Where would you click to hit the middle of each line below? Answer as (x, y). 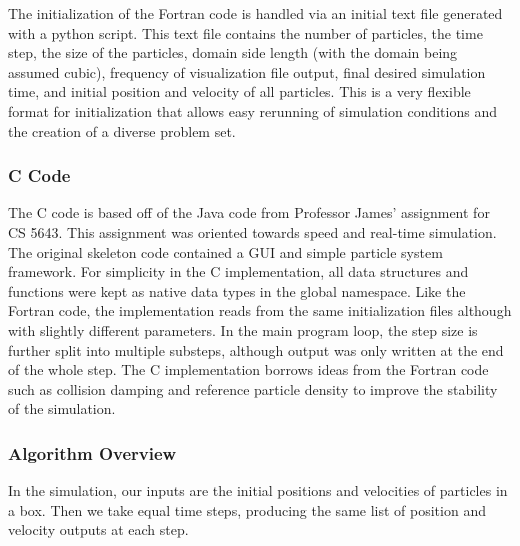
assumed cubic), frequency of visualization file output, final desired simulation (247, 71)
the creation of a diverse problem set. (122, 130)
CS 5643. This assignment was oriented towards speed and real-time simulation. (252, 231)
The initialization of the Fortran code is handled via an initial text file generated (255, 13)
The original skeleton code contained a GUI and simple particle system (225, 251)
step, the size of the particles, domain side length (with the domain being (233, 52)
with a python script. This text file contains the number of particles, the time (245, 32)
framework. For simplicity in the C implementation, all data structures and (238, 271)
